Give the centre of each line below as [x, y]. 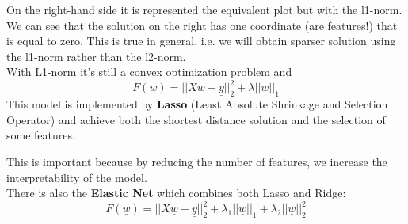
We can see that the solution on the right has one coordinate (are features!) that [202, 25]
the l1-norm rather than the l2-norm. [96, 56]
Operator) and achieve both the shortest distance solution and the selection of [196, 119]
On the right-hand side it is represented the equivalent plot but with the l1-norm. [204, 9]
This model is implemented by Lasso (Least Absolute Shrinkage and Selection [197, 104]
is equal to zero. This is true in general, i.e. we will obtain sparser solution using [201, 41]
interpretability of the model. [77, 177]
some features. [41, 135]
